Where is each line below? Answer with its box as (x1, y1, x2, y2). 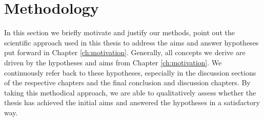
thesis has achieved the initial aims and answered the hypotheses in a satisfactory (4, 97, 260, 108)
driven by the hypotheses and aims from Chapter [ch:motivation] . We (4, 57, 222, 67)
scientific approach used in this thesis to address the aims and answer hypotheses (4, 37, 259, 47)
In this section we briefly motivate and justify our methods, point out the (4, 27, 235, 38)
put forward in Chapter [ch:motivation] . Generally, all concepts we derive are (4, 47, 246, 58)
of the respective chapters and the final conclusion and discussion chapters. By (4, 77, 251, 88)
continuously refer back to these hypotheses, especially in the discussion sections (4, 67, 256, 78)
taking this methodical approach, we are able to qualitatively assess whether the (4, 87, 256, 98)
